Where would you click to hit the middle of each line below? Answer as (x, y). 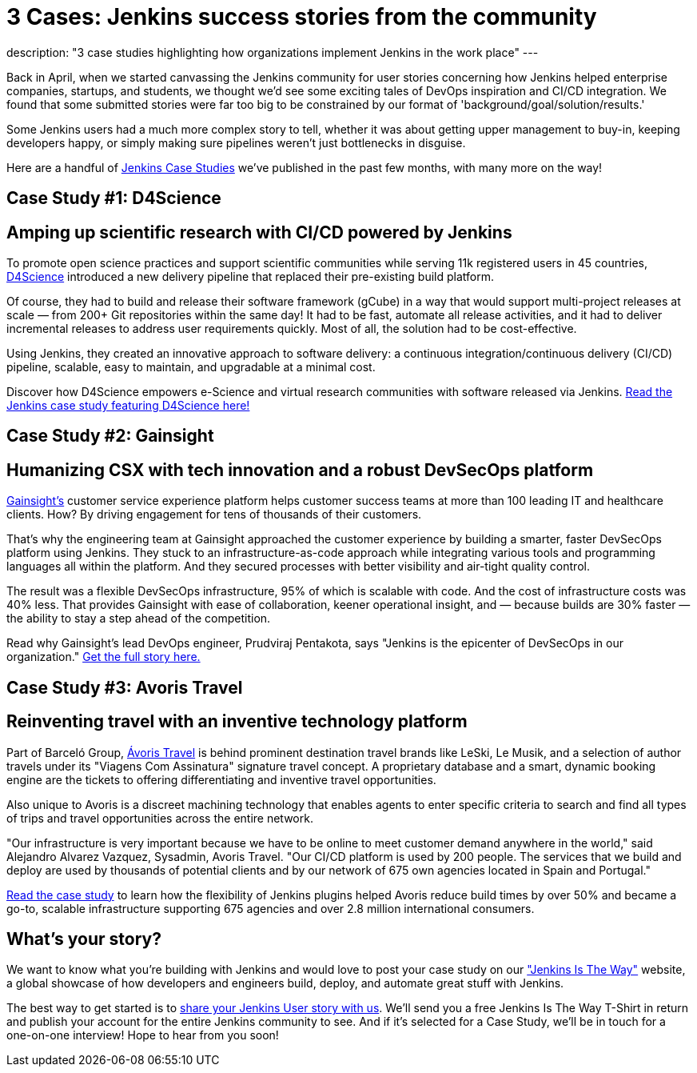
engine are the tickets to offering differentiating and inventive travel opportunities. (221, 779)
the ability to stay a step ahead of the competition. (139, 619)
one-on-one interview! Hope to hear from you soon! (143, 1035)
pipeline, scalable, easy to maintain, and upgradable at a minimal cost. (191, 367)
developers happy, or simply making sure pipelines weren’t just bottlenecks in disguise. (236, 142)
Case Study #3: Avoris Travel (125, 687)
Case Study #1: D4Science (114, 198)
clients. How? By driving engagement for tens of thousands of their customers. (214, 514)
